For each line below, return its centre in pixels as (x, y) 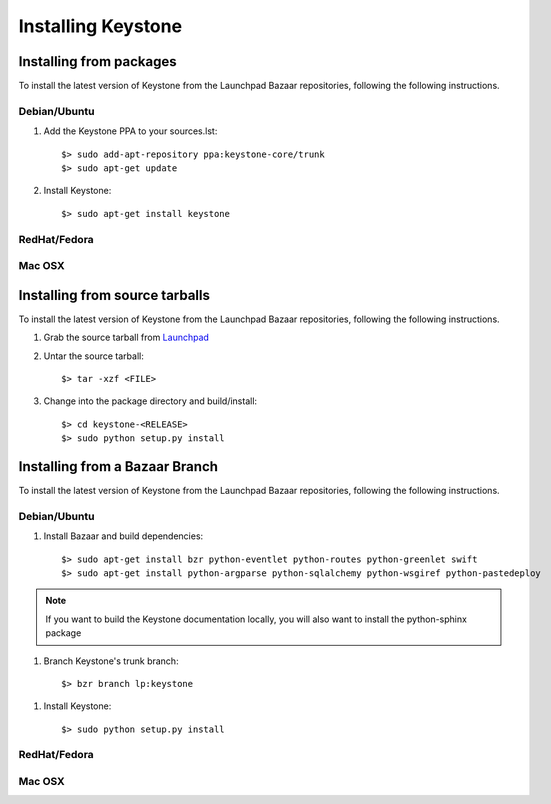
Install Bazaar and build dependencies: (123, 536)
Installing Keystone (100, 26)
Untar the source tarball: (93, 356)
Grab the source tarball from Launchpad (126, 337)
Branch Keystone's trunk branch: (111, 661)
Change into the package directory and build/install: (150, 401)
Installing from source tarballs (114, 295)
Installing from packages (97, 61)
